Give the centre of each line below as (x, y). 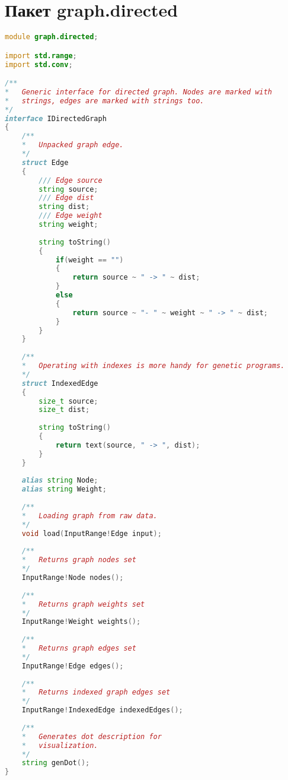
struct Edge (45, 162)
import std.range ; (41, 56)
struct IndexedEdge (60, 383)
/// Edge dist (66, 198)
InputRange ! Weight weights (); (81, 622)
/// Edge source (71, 180)
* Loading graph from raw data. (89, 516)
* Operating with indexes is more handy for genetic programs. (153, 366)
